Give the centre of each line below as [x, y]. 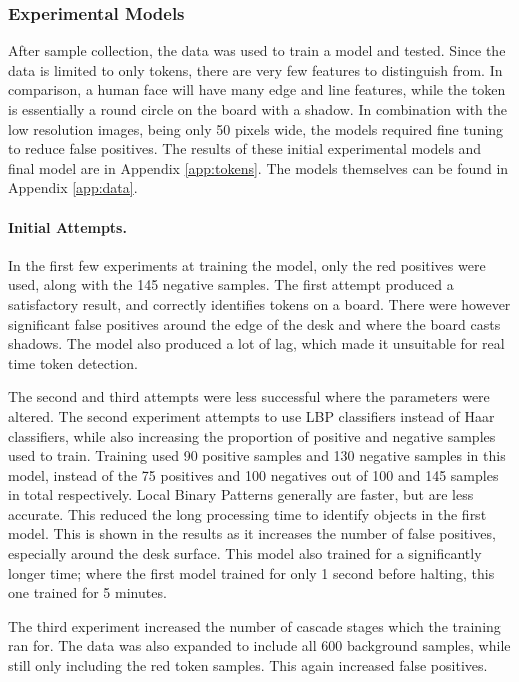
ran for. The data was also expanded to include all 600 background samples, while [259, 645]
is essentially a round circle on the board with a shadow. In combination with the [257, 109]
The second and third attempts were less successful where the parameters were [249, 396]
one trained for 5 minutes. [87, 592]
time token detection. [73, 362]
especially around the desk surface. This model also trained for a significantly [245, 553]
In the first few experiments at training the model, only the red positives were [247, 264]
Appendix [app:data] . [73, 187]
